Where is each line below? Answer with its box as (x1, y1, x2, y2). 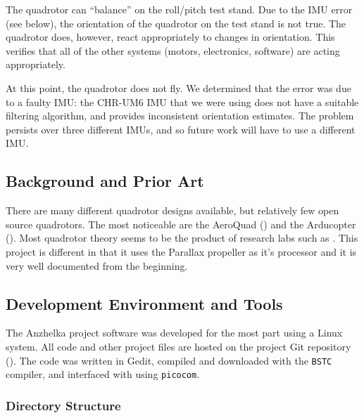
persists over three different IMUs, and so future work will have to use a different (6, 122, 356, 136)
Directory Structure (6, 396, 121, 414)
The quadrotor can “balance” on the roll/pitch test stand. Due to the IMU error (6, 2, 353, 16)
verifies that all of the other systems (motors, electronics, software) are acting (6, 43, 340, 58)
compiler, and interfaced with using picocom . (6, 367, 200, 381)
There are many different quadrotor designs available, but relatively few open (6, 203, 339, 218)
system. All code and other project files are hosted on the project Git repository (6, 339, 351, 353)
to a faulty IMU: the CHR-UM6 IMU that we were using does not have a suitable (6, 94, 359, 109)
